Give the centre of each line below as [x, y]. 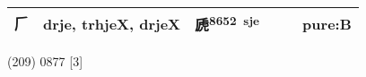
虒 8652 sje [227, 24]
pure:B [327, 23]
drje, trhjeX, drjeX [112, 23]
